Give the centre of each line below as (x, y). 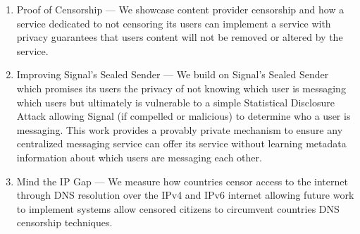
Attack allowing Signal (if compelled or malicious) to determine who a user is (184, 116)
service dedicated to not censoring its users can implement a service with (174, 23)
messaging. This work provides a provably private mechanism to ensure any (180, 129)
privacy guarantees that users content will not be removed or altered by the (180, 37)
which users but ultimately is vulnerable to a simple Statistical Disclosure (175, 102)
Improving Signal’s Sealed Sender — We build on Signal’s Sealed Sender (173, 74)
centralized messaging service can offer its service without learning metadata (181, 143)
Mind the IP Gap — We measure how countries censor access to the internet (182, 181)
